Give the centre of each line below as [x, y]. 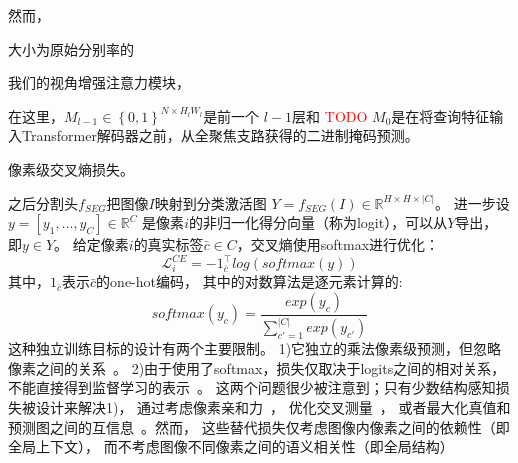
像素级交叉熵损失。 [71, 168]
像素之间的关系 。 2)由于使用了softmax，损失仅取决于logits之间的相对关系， [257, 367]
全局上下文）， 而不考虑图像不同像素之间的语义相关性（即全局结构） [231, 446]
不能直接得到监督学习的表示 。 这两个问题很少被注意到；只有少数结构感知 [252, 387]
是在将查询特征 [440, 115]
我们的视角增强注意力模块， [99, 82]
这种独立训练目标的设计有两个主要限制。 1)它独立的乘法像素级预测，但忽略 [255, 348]
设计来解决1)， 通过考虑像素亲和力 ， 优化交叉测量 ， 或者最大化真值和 [273, 406]
